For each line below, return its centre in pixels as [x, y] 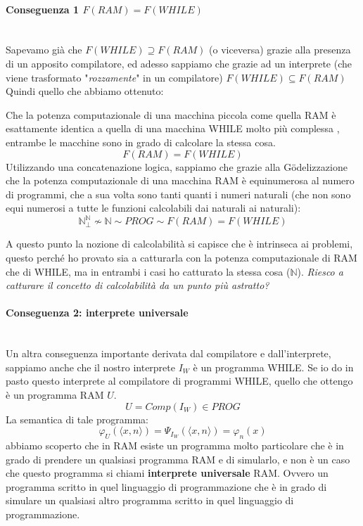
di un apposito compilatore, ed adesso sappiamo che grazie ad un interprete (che [179, 63]
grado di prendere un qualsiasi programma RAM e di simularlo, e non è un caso [178, 459]
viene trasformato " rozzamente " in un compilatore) [114, 77]
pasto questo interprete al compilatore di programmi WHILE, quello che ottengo [179, 381]
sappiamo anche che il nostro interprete [90, 367]
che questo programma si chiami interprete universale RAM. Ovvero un [167, 473]
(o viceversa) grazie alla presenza [280, 50]
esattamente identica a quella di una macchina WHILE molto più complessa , [173, 128]
